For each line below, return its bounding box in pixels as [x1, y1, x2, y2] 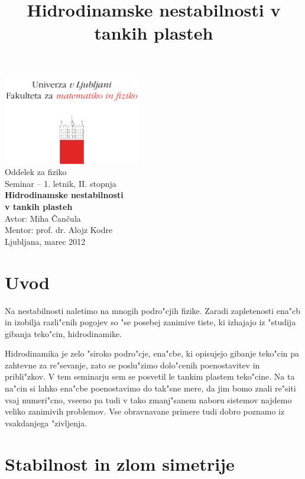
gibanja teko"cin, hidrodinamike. [5, 327, 122, 339]
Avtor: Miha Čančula [5, 212, 81, 224]
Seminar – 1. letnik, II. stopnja [5, 177, 116, 189]
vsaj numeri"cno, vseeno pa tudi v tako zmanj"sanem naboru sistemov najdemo [5, 393, 292, 406]
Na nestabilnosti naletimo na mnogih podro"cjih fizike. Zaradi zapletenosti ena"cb [5, 304, 301, 316]
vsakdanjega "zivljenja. [5, 416, 87, 429]
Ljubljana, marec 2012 [5, 235, 86, 247]
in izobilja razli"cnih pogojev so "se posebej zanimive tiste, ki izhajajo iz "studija [5, 316, 296, 328]
